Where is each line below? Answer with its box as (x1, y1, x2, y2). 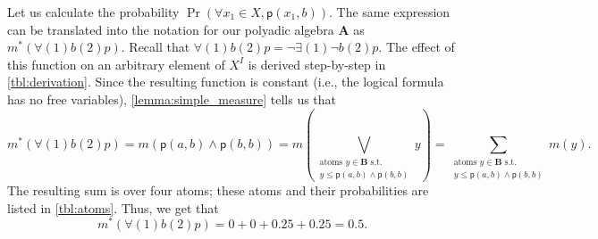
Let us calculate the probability (7, 3, 180, 21)
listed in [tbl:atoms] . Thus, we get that (7, 198, 219, 217)
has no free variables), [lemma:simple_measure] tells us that (7, 89, 337, 108)
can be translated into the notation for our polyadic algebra (7, 20, 334, 38)
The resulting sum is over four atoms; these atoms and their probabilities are (7, 181, 429, 200)
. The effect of (378, 37, 455, 56)
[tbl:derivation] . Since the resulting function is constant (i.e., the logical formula (7, 72, 444, 91)
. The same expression (328, 3, 451, 21)
